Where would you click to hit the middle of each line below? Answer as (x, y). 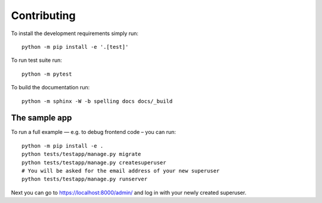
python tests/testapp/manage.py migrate (81, 154)
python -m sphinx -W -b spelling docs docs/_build (97, 101)
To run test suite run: (37, 60)
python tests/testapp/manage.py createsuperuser (94, 163)
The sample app (41, 118)
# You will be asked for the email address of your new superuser (121, 171)
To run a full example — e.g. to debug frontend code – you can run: (93, 132)
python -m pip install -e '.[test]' (75, 47)
